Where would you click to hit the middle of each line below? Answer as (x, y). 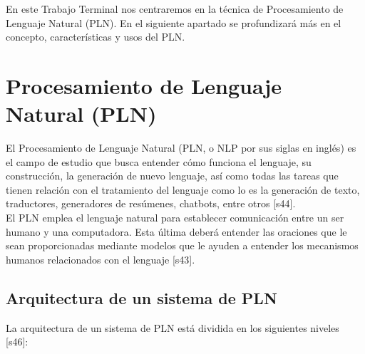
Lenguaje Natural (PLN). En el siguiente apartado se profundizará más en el (174, 22)
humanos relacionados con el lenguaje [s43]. (101, 259)
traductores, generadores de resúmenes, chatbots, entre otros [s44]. (151, 203)
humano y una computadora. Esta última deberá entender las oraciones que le (176, 231)
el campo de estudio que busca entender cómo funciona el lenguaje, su (159, 161)
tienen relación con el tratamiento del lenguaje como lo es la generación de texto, (183, 189)
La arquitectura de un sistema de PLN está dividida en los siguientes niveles (173, 327)
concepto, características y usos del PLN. (96, 37)
